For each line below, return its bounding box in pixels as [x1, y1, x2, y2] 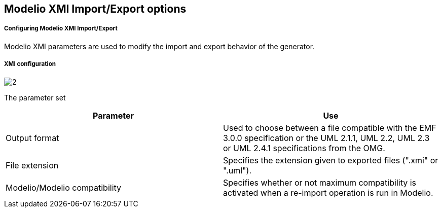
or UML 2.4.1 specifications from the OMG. [223, 143, 385, 153]
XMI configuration [4, 60, 56, 68]
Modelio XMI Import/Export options [4, 3, 187, 15]
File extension [6, 160, 59, 170]
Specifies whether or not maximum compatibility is [223, 177, 416, 188]
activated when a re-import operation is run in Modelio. [223, 187, 433, 198]
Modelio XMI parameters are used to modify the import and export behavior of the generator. [4, 42, 315, 51]
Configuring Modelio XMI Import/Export [4, 25, 118, 32]
